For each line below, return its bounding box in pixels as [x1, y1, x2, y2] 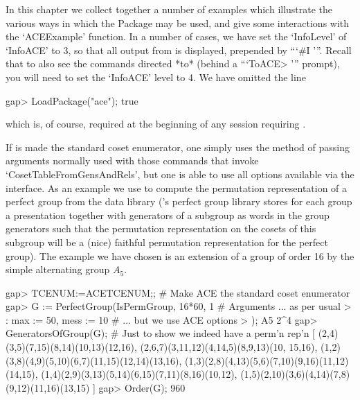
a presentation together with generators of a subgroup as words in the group [6, 207, 330, 222]
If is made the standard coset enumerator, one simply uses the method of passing [6, 139, 350, 154]
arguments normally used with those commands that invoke [6, 153, 259, 168]
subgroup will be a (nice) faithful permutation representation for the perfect [6, 234, 328, 249]
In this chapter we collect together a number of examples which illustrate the [6, 2, 333, 16]
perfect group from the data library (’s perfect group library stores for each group [6, 194, 352, 209]
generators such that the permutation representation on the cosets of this [6, 221, 316, 236]
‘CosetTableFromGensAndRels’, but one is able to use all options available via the [6, 166, 354, 181]
